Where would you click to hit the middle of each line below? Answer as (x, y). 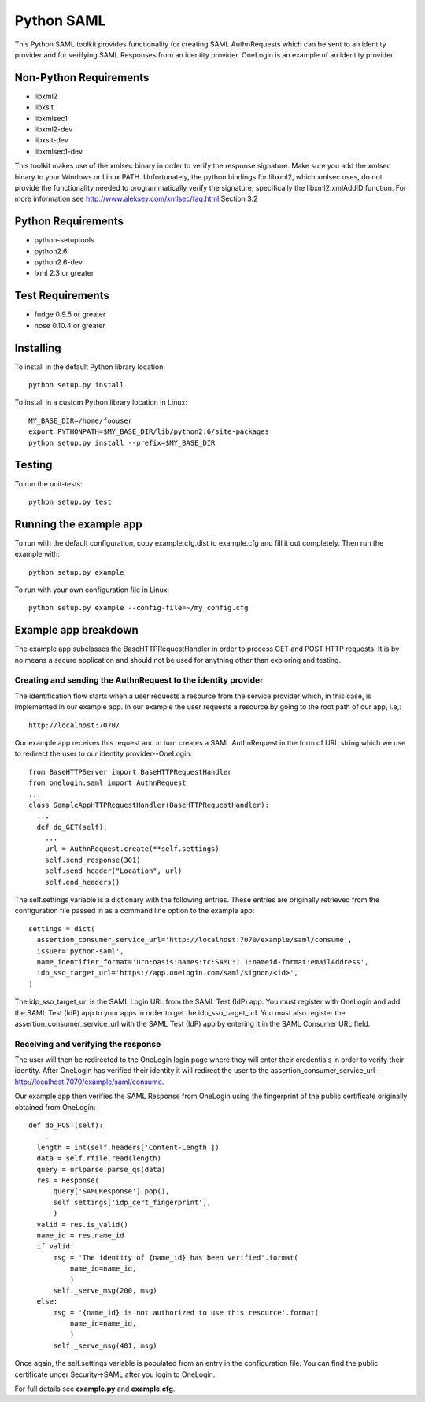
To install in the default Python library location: (90, 367)
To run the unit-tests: (48, 483)
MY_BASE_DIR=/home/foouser (81, 420)
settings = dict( (62, 929)
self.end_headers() (82, 882)
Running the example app (78, 524)
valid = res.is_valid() (83, 1224)
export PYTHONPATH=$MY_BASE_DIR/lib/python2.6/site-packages (149, 432)
